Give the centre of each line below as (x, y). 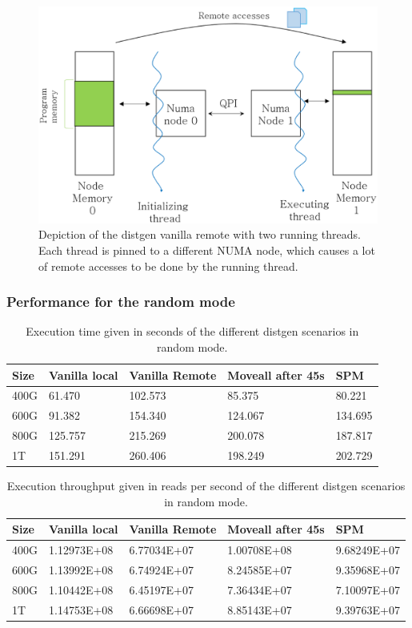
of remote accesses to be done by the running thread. (168, 266)
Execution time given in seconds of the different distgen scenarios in (192, 331)
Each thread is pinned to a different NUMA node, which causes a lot (207, 250)
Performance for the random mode (121, 302)
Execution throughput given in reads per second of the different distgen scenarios (206, 486)
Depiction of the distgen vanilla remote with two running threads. (200, 234)
